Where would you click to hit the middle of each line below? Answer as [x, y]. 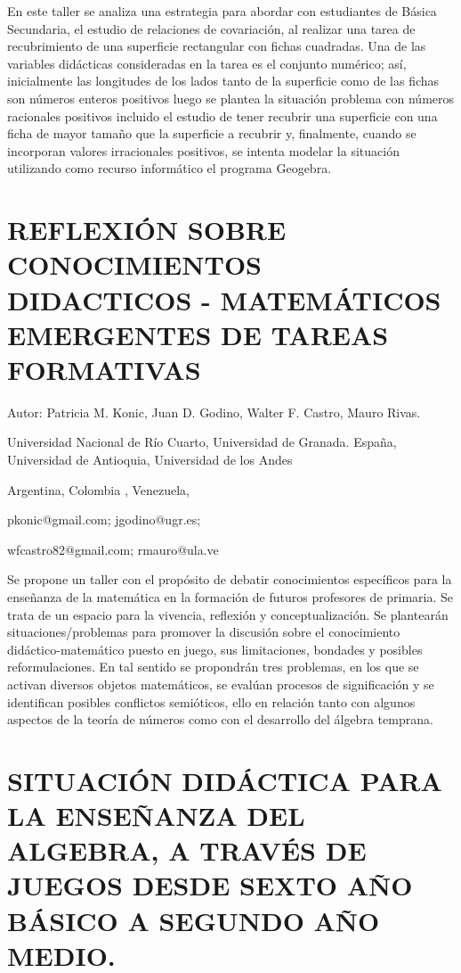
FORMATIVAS [104, 369]
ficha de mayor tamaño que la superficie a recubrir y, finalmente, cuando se [212, 133]
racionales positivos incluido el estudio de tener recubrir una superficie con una [222, 115]
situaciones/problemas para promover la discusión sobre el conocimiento [204, 632]
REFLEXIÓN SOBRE [147, 230]
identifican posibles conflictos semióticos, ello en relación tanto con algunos [211, 701]
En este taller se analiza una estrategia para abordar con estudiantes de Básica [222, 11]
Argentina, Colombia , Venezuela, [98, 489]
